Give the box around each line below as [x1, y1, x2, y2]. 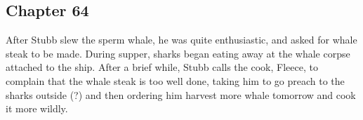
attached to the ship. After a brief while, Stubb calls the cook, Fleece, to [6, 60, 318, 74]
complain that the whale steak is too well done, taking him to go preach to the [6, 73, 345, 88]
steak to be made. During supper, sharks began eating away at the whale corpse [6, 46, 350, 60]
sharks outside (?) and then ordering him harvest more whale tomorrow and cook [6, 87, 356, 102]
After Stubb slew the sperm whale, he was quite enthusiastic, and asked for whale [6, 32, 357, 47]
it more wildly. [6, 101, 68, 116]
